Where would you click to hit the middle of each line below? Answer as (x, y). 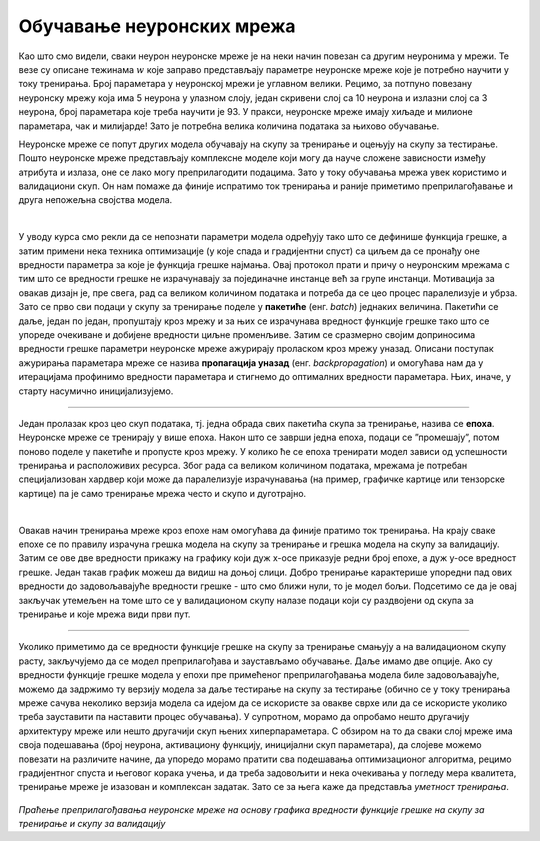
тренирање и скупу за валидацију (92, 824)
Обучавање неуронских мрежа (157, 26)
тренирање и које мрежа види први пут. (104, 614)
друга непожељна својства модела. (95, 200)
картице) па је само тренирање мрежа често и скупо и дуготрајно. (162, 493)
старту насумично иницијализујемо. (96, 391)
